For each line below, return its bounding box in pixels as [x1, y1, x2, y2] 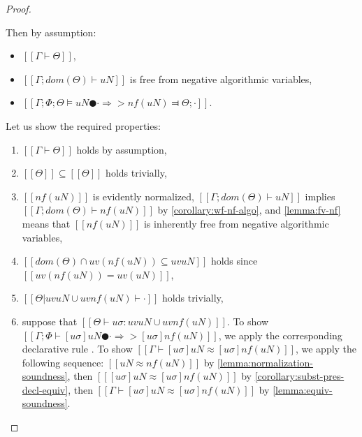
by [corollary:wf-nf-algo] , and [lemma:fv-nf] [157, 202, 341, 217]
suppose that [22, 313, 78, 328]
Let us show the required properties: [6, 118, 161, 133]
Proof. [6, 1, 31, 15]
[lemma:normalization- [217, 355, 314, 369]
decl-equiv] [22, 382, 68, 397]
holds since [210, 253, 258, 268]
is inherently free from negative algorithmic [143, 216, 329, 230]
